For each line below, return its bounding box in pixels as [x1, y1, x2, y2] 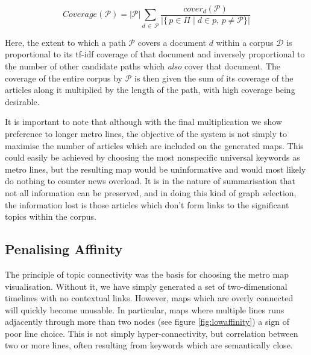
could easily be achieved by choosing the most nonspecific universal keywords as [5, 151, 300, 164]
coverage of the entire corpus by [5, 71, 123, 84]
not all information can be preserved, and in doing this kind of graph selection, [5, 186, 297, 199]
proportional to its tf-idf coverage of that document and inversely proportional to [5, 48, 305, 60]
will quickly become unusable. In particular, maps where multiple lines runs [5, 303, 284, 316]
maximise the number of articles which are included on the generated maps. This [5, 139, 304, 152]
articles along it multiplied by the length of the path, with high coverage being [5, 83, 295, 96]
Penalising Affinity [5, 240, 123, 258]
